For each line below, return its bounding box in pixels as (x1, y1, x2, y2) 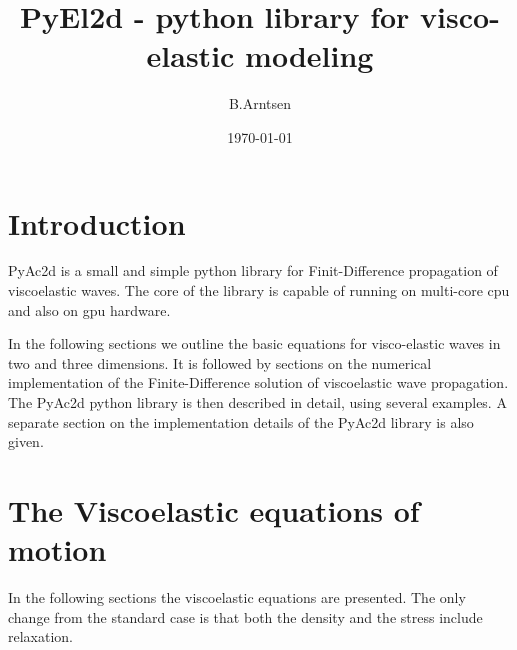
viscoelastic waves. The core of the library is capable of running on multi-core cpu (8, 280, 510, 301)
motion (8, 529, 107, 570)
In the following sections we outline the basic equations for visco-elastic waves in (8, 333, 501, 354)
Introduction (8, 202, 186, 243)
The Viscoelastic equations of (8, 489, 420, 530)
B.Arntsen (228, 93, 292, 114)
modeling (245, 35, 374, 76)
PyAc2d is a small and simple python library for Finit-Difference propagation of (8, 260, 498, 281)
